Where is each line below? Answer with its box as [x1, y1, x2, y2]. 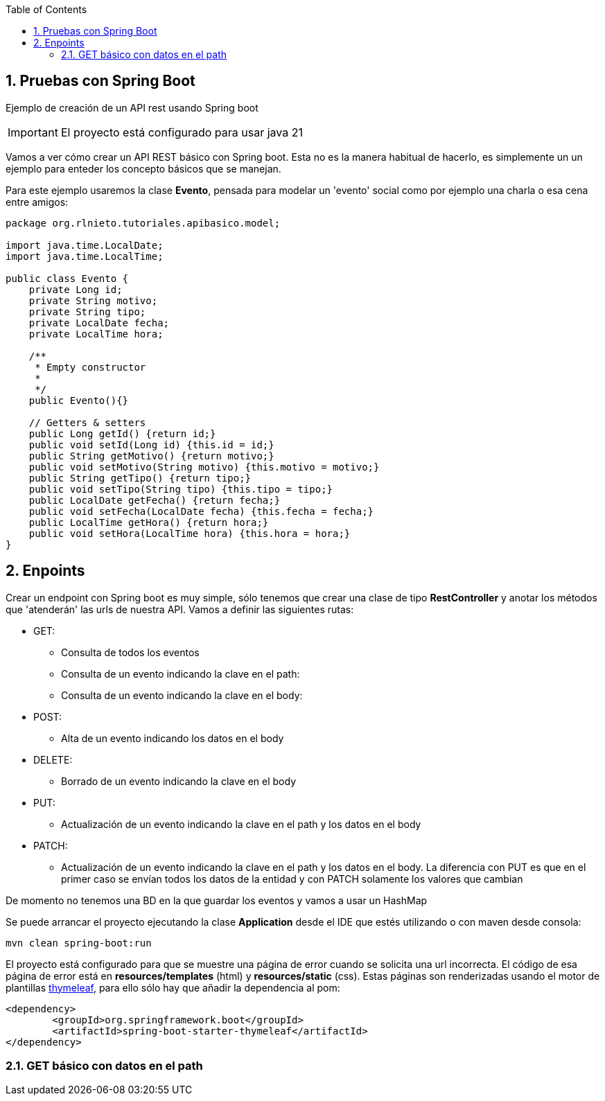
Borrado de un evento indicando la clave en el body [61, 775, 296, 787]
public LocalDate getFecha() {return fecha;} [28, 494, 281, 506]
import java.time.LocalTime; [6, 250, 164, 262]
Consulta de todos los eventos [61, 646, 200, 658]
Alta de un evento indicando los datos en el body [61, 732, 284, 744]
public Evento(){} [28, 394, 129, 406]
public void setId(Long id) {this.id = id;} [28, 439, 274, 450]
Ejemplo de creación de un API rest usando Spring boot [6, 101, 258, 114]
